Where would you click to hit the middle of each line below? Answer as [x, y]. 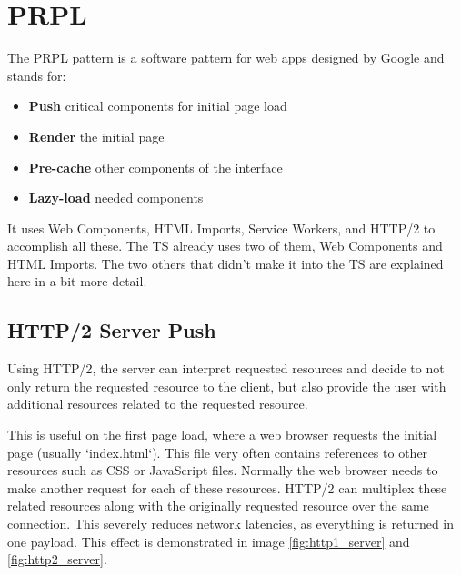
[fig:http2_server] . [57, 559]
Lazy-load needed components [116, 198]
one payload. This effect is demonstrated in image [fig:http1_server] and [209, 541]
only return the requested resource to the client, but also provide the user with [227, 386]
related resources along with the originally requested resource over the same [218, 506]
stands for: [37, 75]
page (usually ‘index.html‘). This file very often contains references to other [218, 452]
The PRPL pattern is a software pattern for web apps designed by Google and [226, 58]
